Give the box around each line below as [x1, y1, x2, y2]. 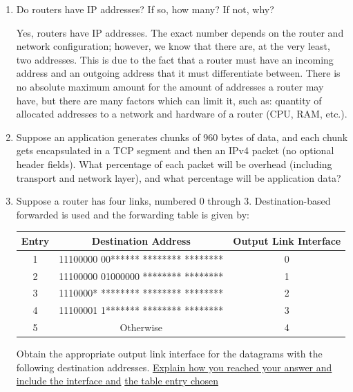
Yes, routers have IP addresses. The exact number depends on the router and [16, 25, 344, 39]
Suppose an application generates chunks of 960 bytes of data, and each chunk [16, 129, 348, 144]
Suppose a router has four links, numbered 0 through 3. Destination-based [16, 194, 331, 208]
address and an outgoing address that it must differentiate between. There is [16, 66, 341, 80]
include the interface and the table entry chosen [16, 373, 219, 388]
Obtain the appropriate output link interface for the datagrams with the [16, 346, 323, 361]
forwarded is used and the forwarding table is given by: [16, 207, 249, 221]
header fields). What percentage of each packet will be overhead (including [16, 156, 332, 171]
